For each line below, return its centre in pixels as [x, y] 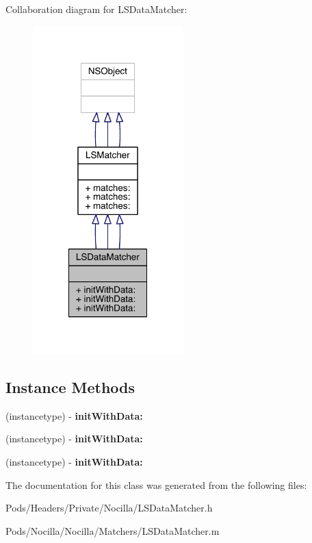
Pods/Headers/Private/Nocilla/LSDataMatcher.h [109, 508]
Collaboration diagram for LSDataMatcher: [96, 9]
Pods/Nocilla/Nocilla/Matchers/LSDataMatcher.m [113, 530]
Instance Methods [70, 387]
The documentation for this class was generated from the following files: [156, 484]
